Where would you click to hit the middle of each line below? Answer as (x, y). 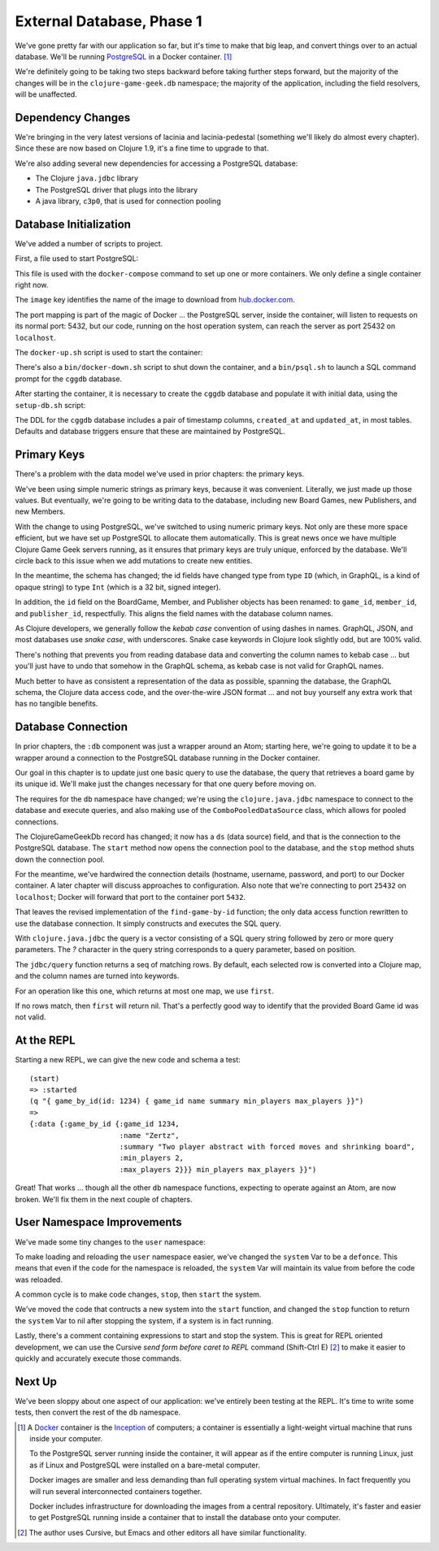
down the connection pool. (60, 859)
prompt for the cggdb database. (68, 379)
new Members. (40, 511)
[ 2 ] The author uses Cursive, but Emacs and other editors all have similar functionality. (162, 1532)
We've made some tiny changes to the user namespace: (111, 1242)
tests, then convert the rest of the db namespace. (98, 1412)
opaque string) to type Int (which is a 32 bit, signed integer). (118, 587)
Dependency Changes (73, 117)
